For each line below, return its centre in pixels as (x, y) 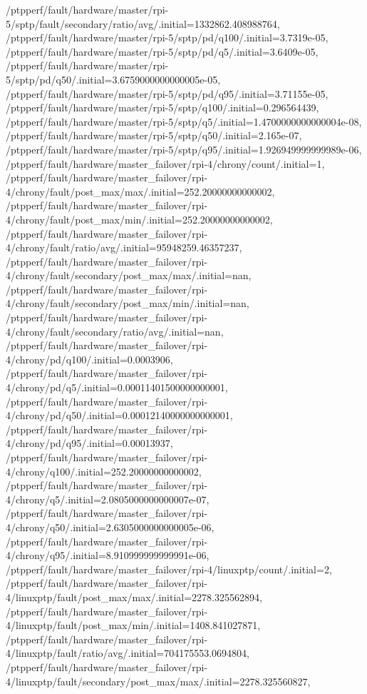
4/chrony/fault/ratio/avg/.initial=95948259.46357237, (124, 247)
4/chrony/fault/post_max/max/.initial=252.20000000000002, (140, 191)
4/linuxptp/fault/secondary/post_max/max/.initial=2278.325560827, (158, 681)
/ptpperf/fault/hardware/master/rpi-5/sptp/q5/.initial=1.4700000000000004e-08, (184, 121)
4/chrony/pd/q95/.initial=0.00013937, (89, 443)
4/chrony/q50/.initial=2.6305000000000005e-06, (110, 527)
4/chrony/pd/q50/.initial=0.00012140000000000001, (119, 415)
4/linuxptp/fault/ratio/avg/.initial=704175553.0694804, (128, 653)
